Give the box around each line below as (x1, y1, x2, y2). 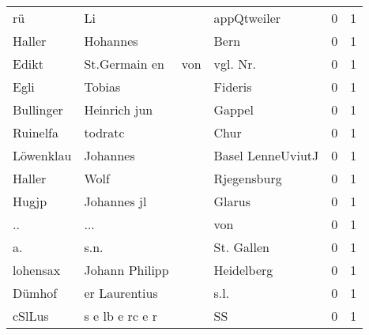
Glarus (213, 192, 251, 210)
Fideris (213, 77, 252, 96)
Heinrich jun (84, 100, 153, 119)
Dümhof (13, 284, 58, 302)
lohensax (13, 261, 61, 279)
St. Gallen (213, 238, 269, 256)
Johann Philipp (84, 261, 169, 279)
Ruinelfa (13, 123, 59, 141)
